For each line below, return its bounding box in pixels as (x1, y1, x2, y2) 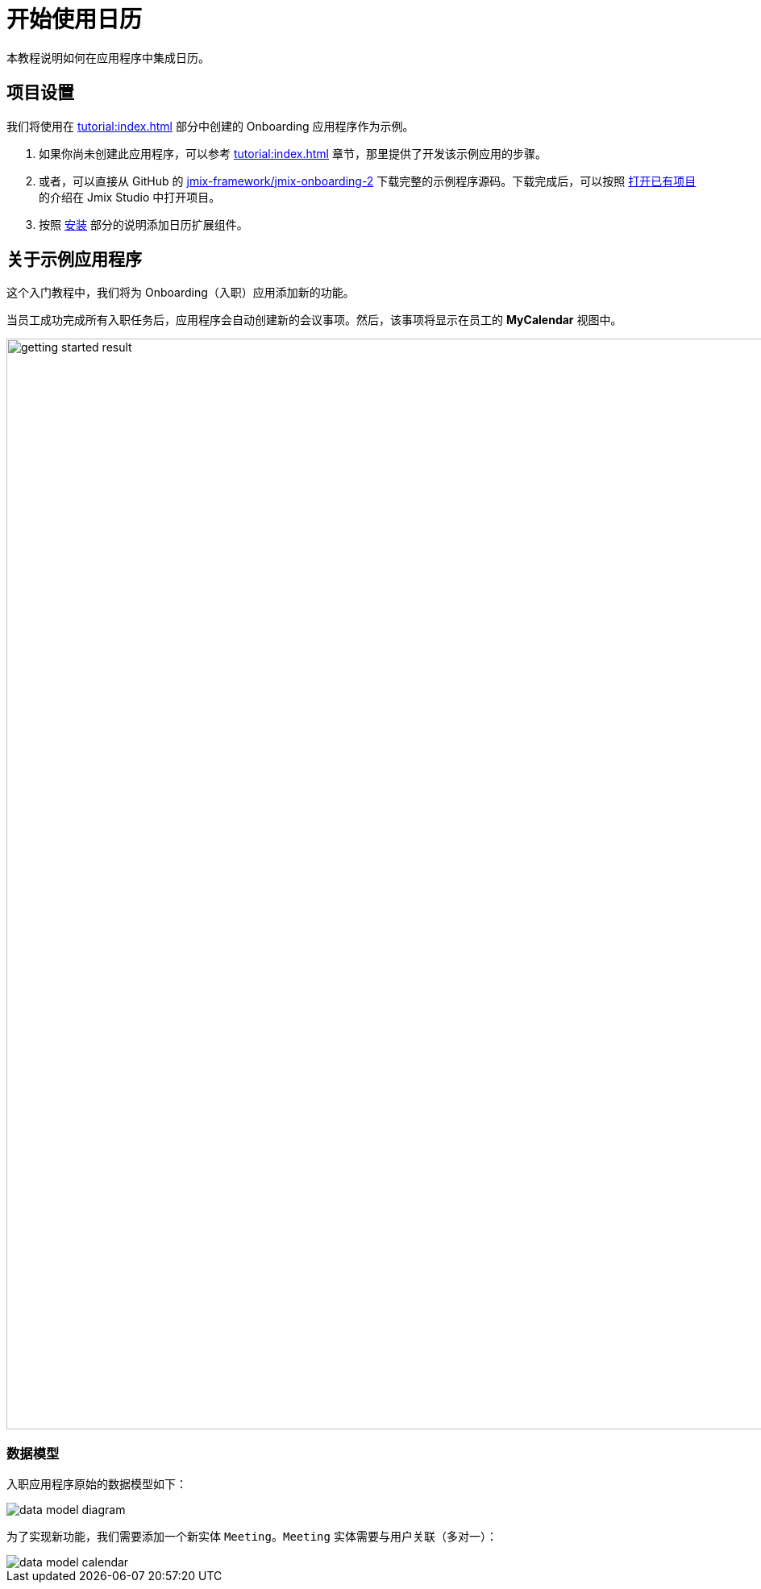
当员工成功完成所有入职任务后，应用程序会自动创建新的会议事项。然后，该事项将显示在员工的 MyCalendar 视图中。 (6, 313, 622, 327)
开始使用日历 (6, 6, 143, 33)
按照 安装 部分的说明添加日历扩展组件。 (39, 217, 248, 231)
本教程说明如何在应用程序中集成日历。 (6, 50, 210, 64)
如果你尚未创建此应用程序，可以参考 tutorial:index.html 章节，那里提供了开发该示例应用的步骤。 (39, 146, 547, 160)
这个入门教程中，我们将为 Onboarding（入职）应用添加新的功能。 (6, 285, 355, 300)
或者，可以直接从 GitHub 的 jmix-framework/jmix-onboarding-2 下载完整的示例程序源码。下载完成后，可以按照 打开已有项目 (39, 173, 697, 188)
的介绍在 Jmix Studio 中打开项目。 (39, 189, 221, 204)
